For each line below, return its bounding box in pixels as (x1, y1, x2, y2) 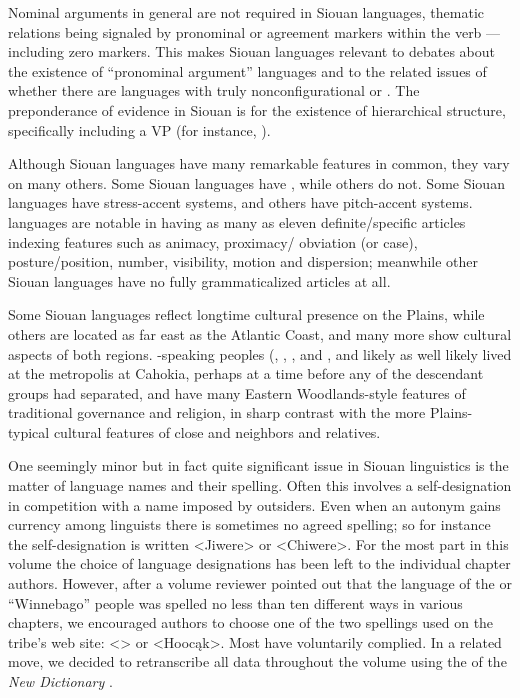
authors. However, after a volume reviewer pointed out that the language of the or (8, 573, 512, 594)
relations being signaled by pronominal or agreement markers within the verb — (8, 21, 501, 42)
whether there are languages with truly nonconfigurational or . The (8, 80, 420, 101)
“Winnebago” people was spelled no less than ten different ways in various (8, 592, 463, 613)
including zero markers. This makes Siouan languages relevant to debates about (8, 41, 496, 62)
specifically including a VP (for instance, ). (8, 119, 271, 140)
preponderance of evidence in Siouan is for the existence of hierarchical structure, (8, 99, 506, 120)
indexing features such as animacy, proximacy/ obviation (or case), (8, 231, 418, 252)
